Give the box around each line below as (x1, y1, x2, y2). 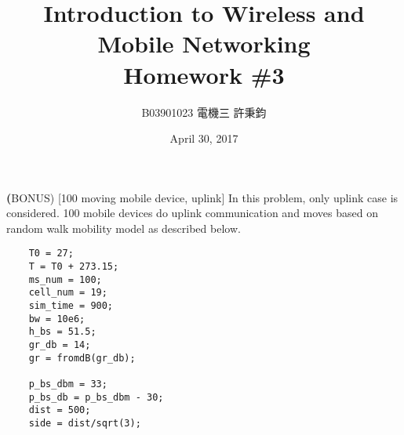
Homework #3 (123, 58, 285, 90)
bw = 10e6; (28, 313, 86, 324)
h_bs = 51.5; (28, 326, 96, 338)
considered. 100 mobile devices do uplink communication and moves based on (6, 205, 378, 221)
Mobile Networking (97, 27, 311, 60)
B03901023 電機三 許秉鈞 (141, 103, 267, 120)
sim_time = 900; (28, 300, 114, 312)
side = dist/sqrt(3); (28, 418, 141, 429)
